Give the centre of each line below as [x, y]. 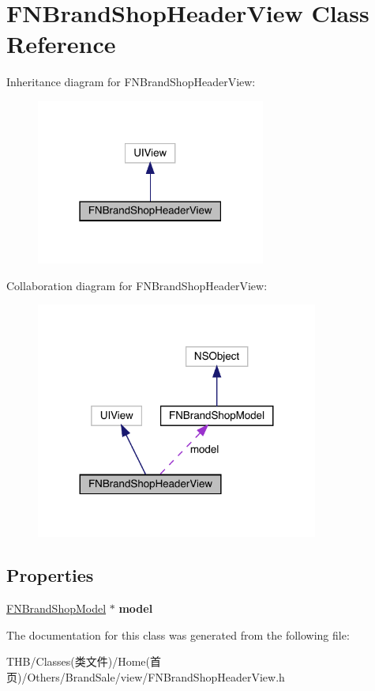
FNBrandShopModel [56, 608]
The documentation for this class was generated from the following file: [178, 634]
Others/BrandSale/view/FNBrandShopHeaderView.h [156, 676]
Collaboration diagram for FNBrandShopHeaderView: [137, 285]
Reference [61, 44]
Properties [50, 575]
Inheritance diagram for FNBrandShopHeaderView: [131, 82]
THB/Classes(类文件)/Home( [78, 661]
